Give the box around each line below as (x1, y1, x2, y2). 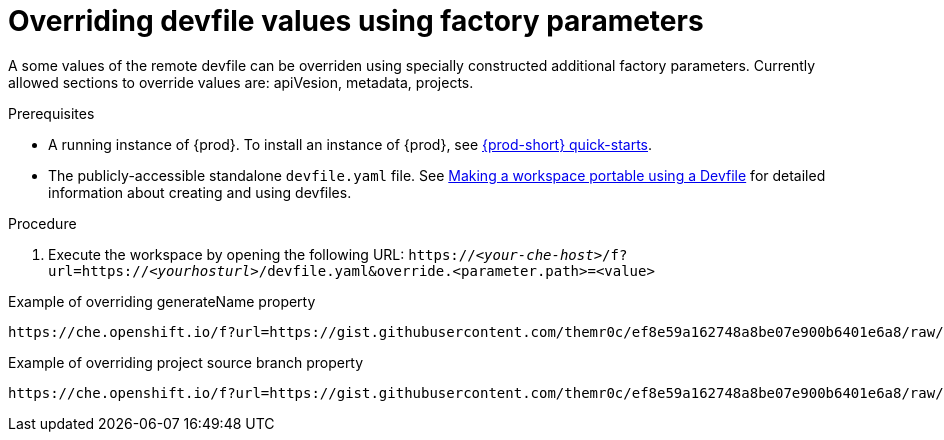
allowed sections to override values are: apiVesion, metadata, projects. (8, 73, 474, 91)
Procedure (8, 214, 77, 232)
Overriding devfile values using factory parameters (8, 4, 704, 38)
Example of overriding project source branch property (8, 353, 364, 371)
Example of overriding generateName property (8, 292, 316, 310)
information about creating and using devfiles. (48, 183, 352, 201)
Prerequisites (8, 104, 95, 122)
